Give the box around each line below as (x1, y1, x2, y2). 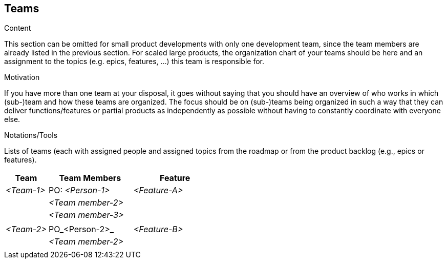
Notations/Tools (4, 131, 58, 140)
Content (4, 24, 31, 33)
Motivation (4, 73, 40, 82)
